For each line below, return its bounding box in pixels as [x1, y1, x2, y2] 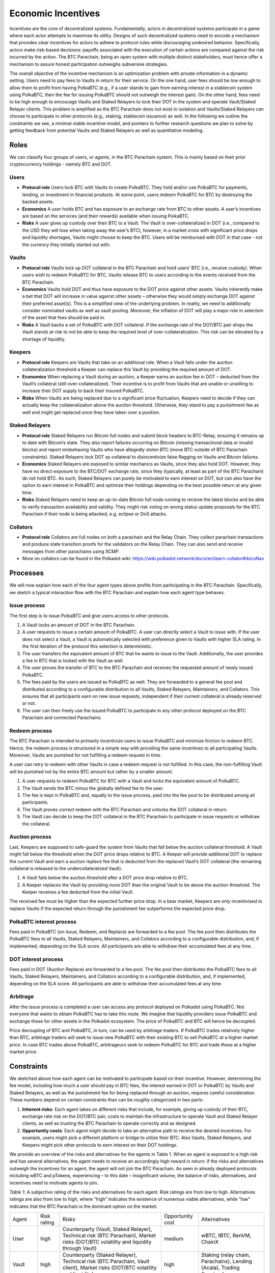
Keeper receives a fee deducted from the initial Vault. [22, 889, 134, 895]
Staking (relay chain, [201, 1252, 251, 1259]
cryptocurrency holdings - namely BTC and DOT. [9, 161, 112, 168]
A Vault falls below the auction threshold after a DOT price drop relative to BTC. [22, 875, 188, 881]
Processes [9, 569, 44, 577]
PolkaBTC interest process [9, 918, 76, 925]
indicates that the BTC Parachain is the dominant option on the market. [9, 1203, 158, 1209]
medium [163, 1235, 183, 1242]
